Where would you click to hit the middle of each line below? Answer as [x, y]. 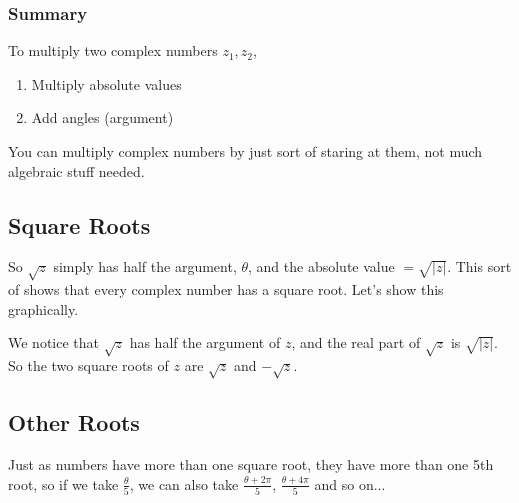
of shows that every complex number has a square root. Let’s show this [226, 289]
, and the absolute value [321, 266]
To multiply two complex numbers [113, 50]
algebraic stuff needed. [76, 170]
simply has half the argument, [145, 266]
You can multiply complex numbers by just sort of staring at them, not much [245, 151]
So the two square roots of [88, 365]
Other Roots [74, 422]
